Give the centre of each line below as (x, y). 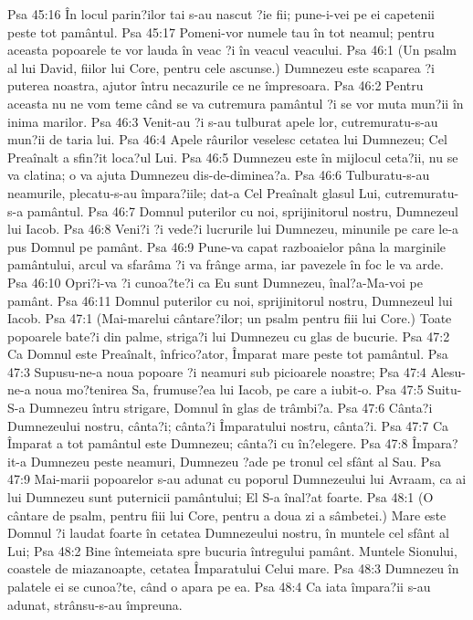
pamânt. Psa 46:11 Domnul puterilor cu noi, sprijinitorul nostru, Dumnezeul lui (230, 300)
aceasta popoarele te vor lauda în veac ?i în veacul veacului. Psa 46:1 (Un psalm (232, 50)
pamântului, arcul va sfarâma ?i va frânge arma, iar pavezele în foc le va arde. (226, 264)
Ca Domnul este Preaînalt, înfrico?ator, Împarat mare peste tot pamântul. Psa (228, 354)
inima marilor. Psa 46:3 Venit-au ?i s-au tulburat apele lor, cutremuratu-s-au (223, 121)
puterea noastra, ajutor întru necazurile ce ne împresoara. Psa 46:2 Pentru (215, 85)
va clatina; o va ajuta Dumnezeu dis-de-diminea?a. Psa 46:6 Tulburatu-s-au (219, 175)
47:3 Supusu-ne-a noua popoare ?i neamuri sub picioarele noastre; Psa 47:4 (217, 371)
